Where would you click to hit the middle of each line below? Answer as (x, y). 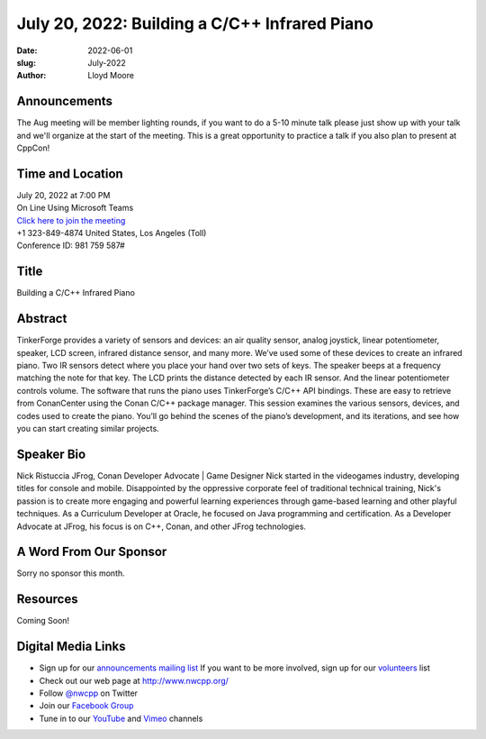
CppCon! (33, 148)
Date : (27, 50)
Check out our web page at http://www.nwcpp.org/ (134, 680)
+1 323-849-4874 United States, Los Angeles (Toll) (112, 233)
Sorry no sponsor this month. (71, 573)
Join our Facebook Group (86, 706)
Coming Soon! (43, 621)
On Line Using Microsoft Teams (75, 208)
